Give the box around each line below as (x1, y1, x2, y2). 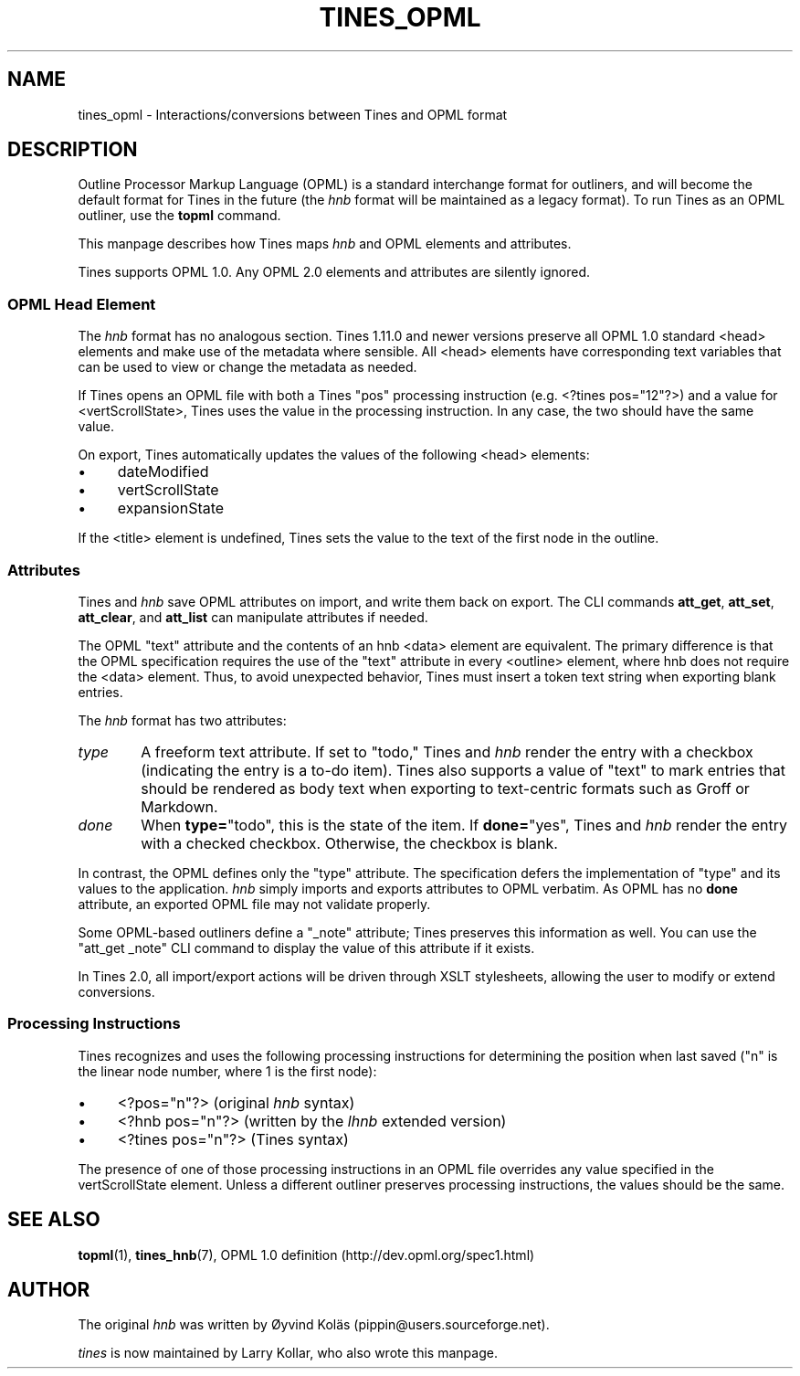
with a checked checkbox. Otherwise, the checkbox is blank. (141, 833, 558, 852)
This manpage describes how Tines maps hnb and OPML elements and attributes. (78, 236, 572, 252)
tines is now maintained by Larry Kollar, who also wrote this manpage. (78, 1345, 498, 1361)
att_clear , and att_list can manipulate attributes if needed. (78, 609, 428, 625)
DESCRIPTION (7, 138, 138, 162)
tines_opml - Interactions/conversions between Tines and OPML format (78, 106, 508, 122)
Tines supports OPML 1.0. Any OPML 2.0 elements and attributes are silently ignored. (78, 264, 590, 280)
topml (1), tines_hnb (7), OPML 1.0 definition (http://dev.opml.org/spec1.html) (78, 1246, 535, 1263)
